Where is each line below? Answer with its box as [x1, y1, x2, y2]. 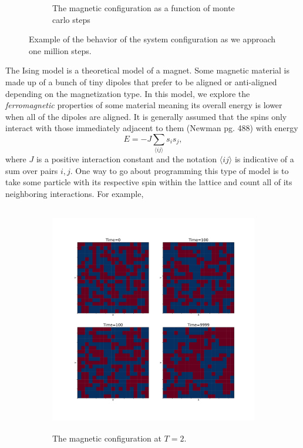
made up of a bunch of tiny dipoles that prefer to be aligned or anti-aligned [5, 75, 277, 88]
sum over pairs [5, 164, 58, 176]
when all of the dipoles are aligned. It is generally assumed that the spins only [5, 110, 287, 122]
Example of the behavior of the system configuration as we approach [29, 33, 276, 45]
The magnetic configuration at [52, 432, 161, 444]
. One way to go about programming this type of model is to [70, 164, 289, 176]
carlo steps [52, 13, 90, 25]
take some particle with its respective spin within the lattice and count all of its [5, 176, 292, 188]
